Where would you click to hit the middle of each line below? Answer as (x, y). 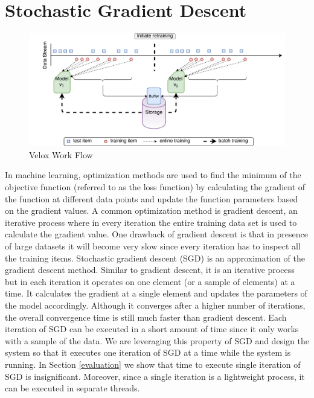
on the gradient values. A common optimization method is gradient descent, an (151, 210)
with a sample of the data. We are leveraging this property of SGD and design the (157, 340)
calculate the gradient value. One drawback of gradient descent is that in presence (157, 234)
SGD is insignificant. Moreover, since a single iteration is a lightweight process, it (155, 376)
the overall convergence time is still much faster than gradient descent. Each (146, 317)
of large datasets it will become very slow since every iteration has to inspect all (153, 246)
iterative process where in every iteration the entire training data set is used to (151, 222)
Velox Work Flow (61, 154)
